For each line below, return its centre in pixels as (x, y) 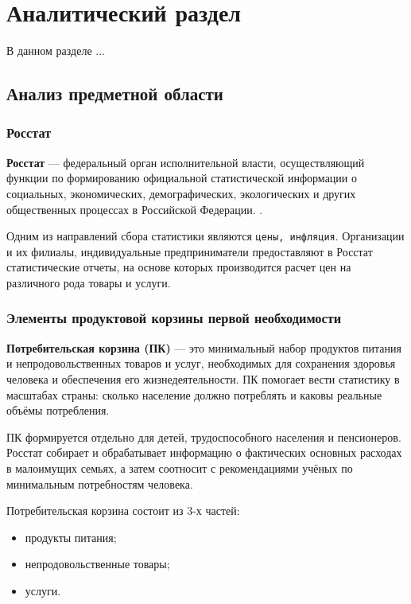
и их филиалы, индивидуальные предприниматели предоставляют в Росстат (190, 251)
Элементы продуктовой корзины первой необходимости (174, 318)
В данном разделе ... (56, 51)
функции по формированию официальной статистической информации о (182, 178)
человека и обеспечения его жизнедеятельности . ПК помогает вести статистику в (203, 378)
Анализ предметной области (115, 94)
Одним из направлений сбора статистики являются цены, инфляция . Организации (205, 236)
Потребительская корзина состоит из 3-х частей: (123, 510)
